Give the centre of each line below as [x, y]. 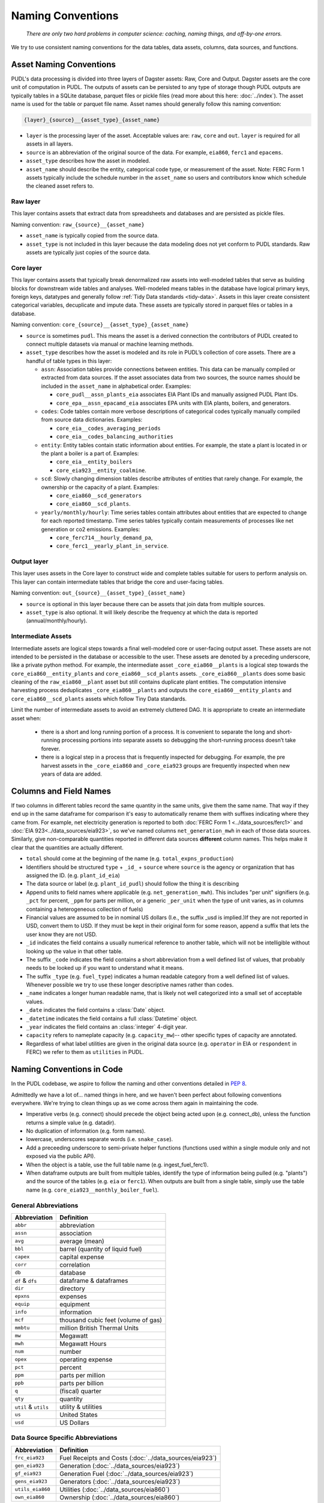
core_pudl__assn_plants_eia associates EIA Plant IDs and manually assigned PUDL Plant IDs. [177, 394]
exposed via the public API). [61, 1156]
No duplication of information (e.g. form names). [86, 1131]
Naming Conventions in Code [67, 1069]
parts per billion [82, 1383]
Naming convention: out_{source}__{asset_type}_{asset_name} [98, 593]
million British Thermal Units [99, 1327]
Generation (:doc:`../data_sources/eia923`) [119, 1466]
